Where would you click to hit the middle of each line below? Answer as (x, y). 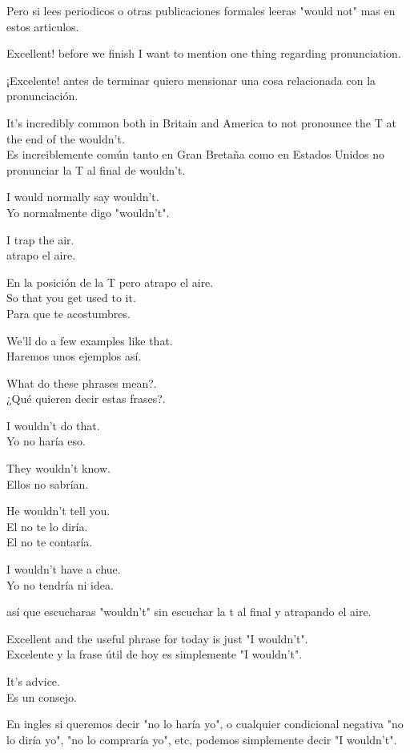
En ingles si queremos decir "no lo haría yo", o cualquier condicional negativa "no (205, 724)
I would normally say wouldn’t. (83, 197)
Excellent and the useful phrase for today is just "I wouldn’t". (157, 638)
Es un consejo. (42, 697)
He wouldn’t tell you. (58, 511)
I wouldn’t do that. (53, 425)
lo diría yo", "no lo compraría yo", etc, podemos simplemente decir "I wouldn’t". (202, 739)
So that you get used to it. (71, 298)
